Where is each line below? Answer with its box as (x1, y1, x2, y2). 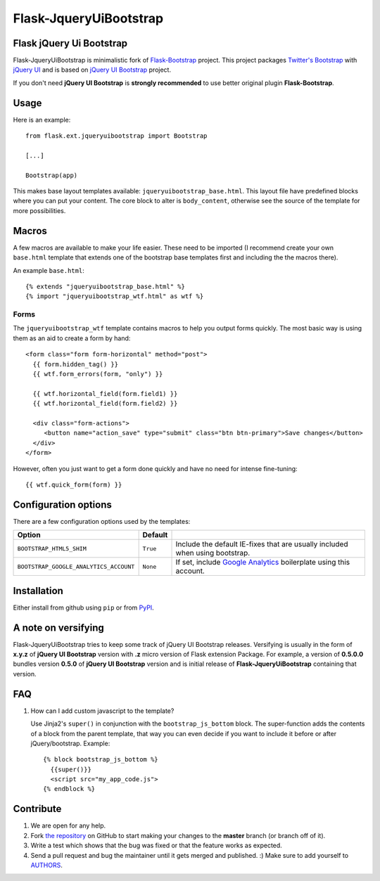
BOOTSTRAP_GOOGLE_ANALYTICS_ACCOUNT (17, 562, 135, 570)
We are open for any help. (30, 821, 106, 830)
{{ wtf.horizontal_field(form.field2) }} (32, 399, 178, 408)
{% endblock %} (43, 785, 96, 793)
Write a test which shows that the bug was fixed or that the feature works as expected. (30, 841, 283, 850)
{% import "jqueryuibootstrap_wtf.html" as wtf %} (25, 292, 204, 300)
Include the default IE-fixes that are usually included (175, 539, 348, 549)
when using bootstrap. (175, 548, 251, 558)
